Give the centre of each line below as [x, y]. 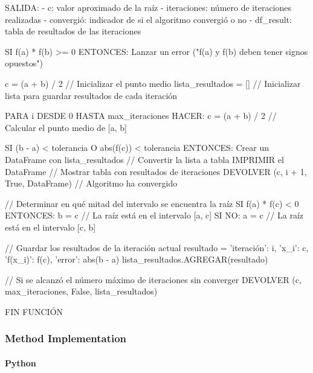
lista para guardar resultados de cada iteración [91, 95]
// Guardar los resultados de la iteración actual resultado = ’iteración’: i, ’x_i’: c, [157, 247]
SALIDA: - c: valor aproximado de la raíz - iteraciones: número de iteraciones [148, 7]
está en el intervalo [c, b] [50, 227]
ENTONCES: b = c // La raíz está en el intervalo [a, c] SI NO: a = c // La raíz [154, 215]
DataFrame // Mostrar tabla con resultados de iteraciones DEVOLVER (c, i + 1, [156, 171]
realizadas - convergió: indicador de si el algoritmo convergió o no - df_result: [148, 19]
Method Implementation [66, 338]
